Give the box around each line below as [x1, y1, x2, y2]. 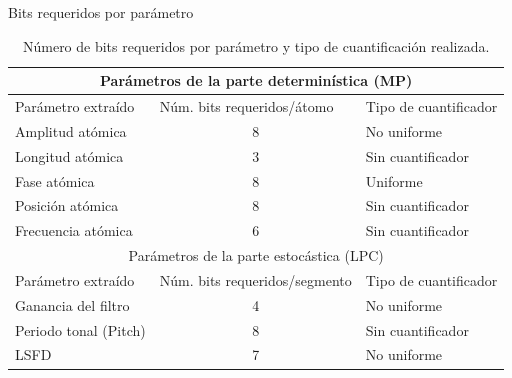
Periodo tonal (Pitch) [15, 319, 146, 340]
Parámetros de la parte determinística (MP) [100, 70, 413, 91]
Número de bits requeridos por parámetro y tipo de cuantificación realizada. [22, 35, 490, 56]
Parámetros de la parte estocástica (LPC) [128, 245, 384, 266]
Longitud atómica [15, 145, 124, 166]
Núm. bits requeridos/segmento [159, 269, 352, 290]
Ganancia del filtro [15, 294, 130, 315]
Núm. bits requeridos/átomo [159, 96, 334, 117]
